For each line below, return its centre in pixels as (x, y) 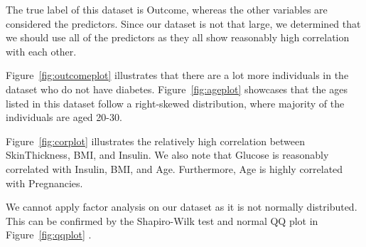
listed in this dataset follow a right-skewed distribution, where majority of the (175, 103)
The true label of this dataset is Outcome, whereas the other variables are (167, 9)
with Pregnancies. (44, 183)
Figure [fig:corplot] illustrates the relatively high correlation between (156, 141)
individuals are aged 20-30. (64, 117)
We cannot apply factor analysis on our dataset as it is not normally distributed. (182, 207)
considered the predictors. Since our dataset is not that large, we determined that (183, 23)
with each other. (41, 51)
